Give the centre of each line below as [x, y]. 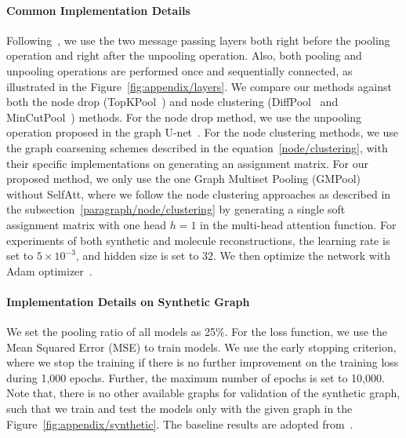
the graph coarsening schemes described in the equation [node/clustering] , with [197, 147]
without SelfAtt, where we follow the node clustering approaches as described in [199, 193]
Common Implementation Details [98, 10]
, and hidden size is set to [137, 255]
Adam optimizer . [49, 270]
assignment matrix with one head [86, 224]
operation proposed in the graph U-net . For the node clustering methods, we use [203, 132]
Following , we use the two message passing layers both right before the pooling [198, 40]
